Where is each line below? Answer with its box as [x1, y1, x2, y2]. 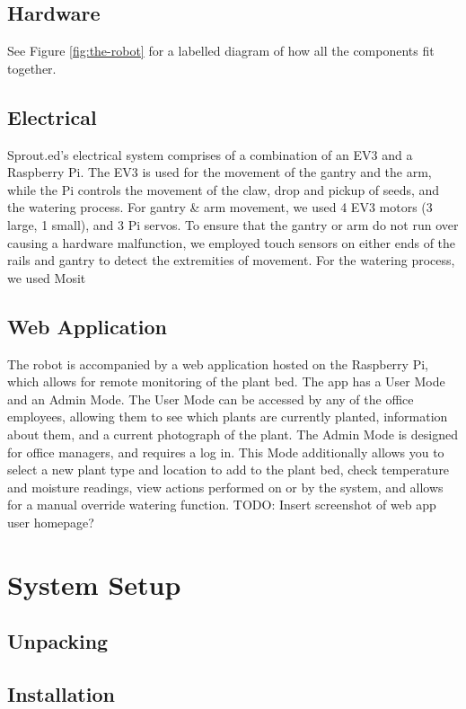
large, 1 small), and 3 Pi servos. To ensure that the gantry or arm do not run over [7, 215, 459, 234]
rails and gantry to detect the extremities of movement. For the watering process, [7, 251, 455, 270]
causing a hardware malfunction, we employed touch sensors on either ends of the [7, 233, 456, 252]
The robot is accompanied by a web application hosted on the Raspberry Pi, [7, 354, 428, 373]
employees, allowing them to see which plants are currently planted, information [7, 407, 448, 426]
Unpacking [7, 627, 109, 655]
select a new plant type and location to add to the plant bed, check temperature [7, 460, 450, 479]
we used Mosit [7, 268, 86, 287]
